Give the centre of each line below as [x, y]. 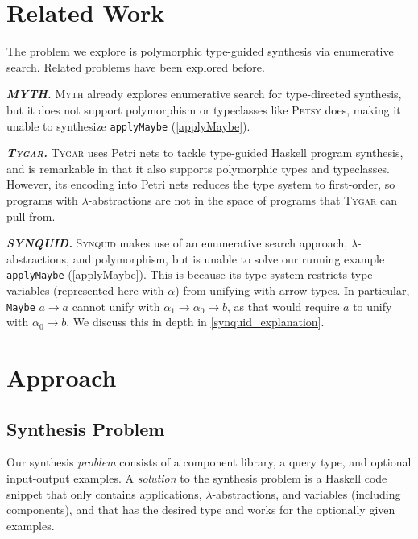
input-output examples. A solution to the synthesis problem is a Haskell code [197, 477]
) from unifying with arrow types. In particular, [292, 290]
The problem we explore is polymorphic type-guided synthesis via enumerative [200, 51]
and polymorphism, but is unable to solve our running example [229, 258]
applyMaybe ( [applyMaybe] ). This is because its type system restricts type [190, 274]
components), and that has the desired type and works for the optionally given [201, 510]
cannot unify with [116, 306]
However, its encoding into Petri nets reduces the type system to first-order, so [201, 184]
